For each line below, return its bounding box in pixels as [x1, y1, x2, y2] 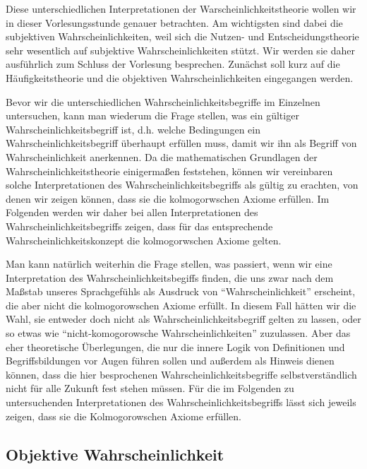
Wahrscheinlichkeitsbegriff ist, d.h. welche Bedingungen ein [6, 121, 261, 136]
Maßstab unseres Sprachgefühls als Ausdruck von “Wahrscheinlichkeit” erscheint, [6, 284, 356, 299]
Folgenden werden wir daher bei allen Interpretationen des [6, 205, 258, 220]
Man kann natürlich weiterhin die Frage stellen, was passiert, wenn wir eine [6, 256, 332, 271]
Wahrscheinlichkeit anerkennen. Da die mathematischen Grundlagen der [6, 149, 318, 164]
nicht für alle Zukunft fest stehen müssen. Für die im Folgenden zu [6, 381, 294, 396]
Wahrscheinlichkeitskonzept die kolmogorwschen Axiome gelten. [6, 232, 282, 247]
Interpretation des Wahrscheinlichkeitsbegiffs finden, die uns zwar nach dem [6, 270, 334, 285]
